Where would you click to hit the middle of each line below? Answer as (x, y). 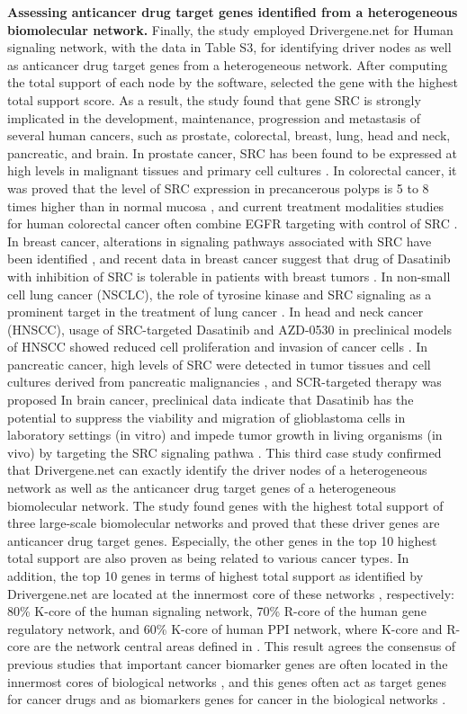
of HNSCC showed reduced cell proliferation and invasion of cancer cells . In (218, 347)
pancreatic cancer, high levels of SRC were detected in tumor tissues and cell (219, 364)
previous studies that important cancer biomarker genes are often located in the (228, 663)
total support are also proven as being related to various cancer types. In (208, 558)
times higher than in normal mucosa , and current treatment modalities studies (226, 205)
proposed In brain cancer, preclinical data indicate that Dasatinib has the (211, 400)
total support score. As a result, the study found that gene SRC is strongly (214, 99)
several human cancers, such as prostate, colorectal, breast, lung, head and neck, (229, 135)
